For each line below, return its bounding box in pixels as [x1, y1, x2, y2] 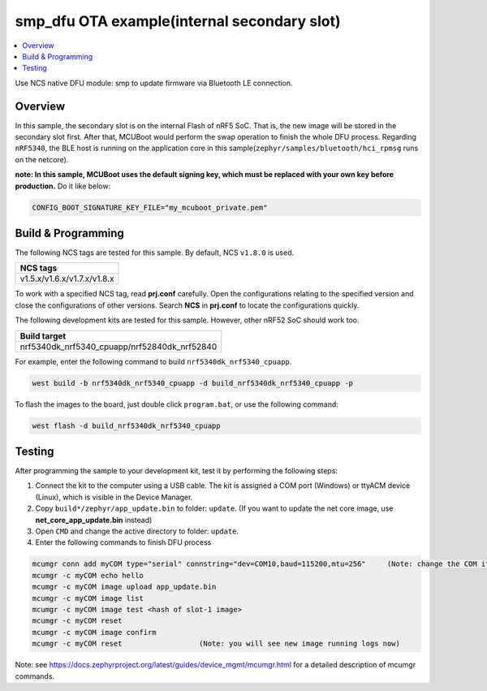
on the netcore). [15, 154, 69, 164]
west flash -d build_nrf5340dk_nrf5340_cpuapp [32, 421, 221, 430]
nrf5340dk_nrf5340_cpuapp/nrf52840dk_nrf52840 [19, 341, 218, 352]
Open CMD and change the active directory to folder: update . [35, 526, 239, 536]
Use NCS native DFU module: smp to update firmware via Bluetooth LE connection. [15, 78, 293, 88]
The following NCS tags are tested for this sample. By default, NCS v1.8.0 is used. [15, 248, 295, 257]
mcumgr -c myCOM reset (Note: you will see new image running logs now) [32, 639, 401, 649]
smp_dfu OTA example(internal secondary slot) [15, 12, 341, 30]
